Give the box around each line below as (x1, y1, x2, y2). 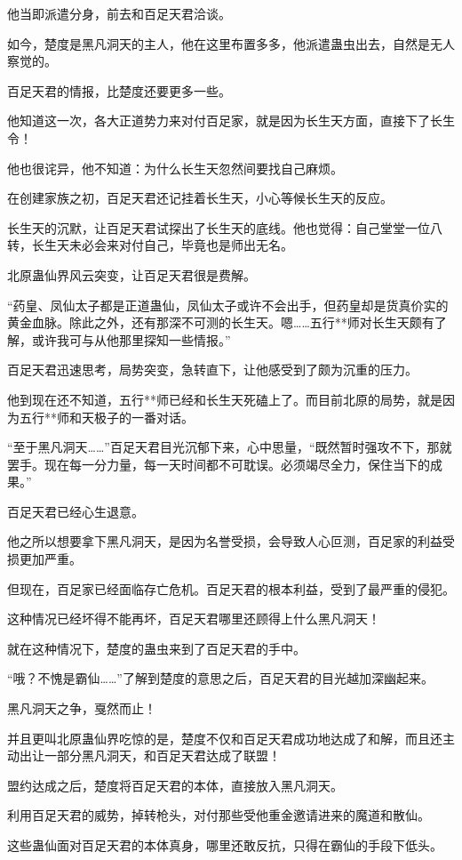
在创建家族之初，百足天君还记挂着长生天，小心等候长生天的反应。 (7, 189, 393, 207)
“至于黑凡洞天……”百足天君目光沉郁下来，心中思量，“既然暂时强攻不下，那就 (7, 438, 452, 456)
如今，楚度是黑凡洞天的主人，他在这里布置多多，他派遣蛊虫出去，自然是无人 (7, 34, 455, 52)
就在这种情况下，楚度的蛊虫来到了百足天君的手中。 (7, 639, 306, 657)
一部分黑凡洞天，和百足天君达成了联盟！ (44, 746, 281, 765)
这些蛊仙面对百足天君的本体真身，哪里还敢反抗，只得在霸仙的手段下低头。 (7, 836, 442, 854)
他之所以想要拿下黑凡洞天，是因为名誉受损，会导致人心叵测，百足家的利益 (7, 532, 442, 551)
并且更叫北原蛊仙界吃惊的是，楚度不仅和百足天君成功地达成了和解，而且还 (7, 728, 442, 747)
